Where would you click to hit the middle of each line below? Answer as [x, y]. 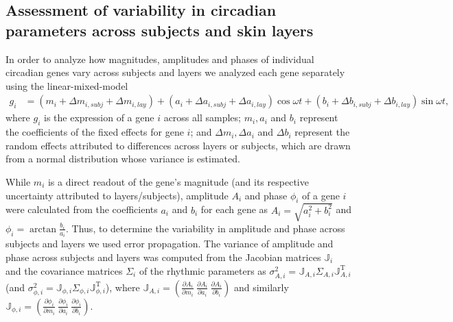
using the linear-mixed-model [67, 85]
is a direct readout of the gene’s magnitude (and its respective [178, 181]
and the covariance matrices [64, 270]
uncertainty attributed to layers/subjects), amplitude [117, 195]
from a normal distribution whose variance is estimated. [123, 159]
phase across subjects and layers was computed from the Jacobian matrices [163, 257]
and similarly [261, 287]
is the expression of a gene [99, 117]
